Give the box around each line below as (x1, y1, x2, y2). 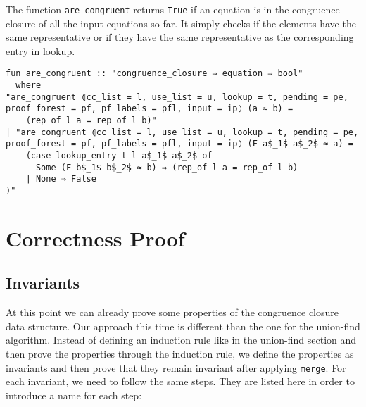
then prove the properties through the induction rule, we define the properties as (6, 346, 354, 361)
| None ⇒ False (25, 174, 96, 184)
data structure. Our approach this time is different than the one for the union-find (6, 318, 360, 333)
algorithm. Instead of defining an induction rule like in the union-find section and (6, 332, 357, 347)
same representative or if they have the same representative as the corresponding (6, 30, 354, 44)
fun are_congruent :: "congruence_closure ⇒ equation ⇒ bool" (6, 68, 303, 79)
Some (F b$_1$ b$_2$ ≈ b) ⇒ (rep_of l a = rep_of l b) (35, 162, 298, 173)
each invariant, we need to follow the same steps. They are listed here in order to (6, 374, 355, 389)
